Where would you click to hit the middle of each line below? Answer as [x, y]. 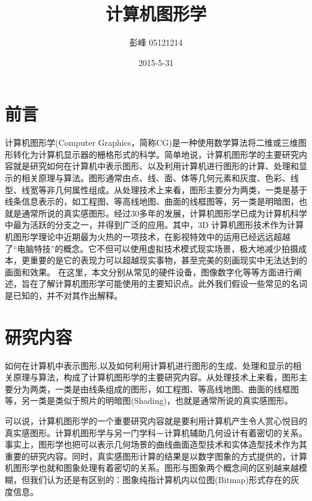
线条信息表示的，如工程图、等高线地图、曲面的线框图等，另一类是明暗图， [152, 201]
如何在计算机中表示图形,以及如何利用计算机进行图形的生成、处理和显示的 [149, 365]
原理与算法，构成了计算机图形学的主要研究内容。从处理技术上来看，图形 [156, 377]
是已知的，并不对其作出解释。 [64, 295]
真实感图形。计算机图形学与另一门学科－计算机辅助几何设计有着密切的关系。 [156, 432]
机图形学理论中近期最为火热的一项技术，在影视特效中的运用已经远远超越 [148, 236]
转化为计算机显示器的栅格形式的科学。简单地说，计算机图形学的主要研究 [156, 154]
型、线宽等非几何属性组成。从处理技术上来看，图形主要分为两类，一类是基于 [156, 189]
